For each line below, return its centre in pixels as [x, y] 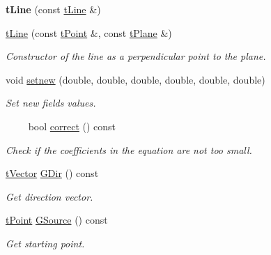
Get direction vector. [49, 196]
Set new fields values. [51, 103]
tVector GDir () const [52, 173]
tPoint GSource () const [57, 220]
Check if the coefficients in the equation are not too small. [129, 149]
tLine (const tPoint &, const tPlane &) [89, 32]
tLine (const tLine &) [53, 9]
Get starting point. [45, 243]
